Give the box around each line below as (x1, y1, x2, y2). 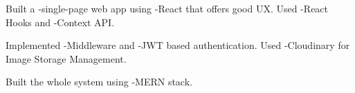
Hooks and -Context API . (6, 14, 115, 29)
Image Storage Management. (6, 51, 127, 65)
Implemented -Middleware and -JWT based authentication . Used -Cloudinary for (6, 38, 350, 52)
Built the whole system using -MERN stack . (6, 74, 192, 89)
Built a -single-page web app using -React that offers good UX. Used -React (6, 1, 329, 15)
